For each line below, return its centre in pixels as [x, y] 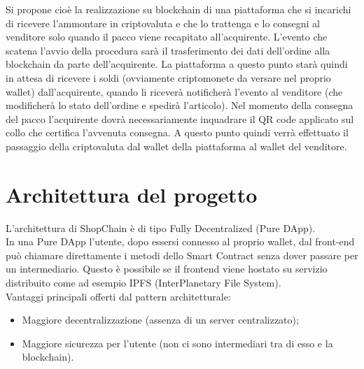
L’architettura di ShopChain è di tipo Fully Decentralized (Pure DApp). [161, 227]
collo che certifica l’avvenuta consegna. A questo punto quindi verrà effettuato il [177, 132]
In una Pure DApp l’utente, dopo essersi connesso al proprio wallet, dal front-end [180, 241]
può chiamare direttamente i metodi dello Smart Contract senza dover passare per [182, 255]
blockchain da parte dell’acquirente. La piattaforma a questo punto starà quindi [177, 64]
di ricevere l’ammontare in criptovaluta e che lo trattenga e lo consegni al [163, 23]
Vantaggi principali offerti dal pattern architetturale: [118, 296]
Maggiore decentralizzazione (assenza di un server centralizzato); [160, 320]
